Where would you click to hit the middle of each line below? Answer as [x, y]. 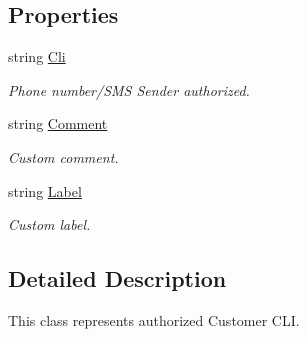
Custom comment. [63, 156]
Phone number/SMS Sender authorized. [129, 89]
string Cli [37, 56]
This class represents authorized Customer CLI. [154, 319]
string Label [45, 190]
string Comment [58, 123]
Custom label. [49, 224]
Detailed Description [117, 278]
